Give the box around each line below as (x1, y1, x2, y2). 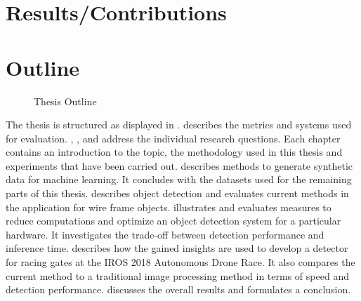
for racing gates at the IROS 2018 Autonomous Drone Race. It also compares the (6, 255, 355, 269)
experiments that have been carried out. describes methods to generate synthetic (6, 158, 353, 173)
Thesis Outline (34, 93, 97, 108)
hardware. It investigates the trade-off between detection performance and (6, 227, 324, 241)
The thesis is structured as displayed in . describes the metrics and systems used (6, 117, 352, 132)
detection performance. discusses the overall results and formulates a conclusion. (6, 282, 351, 297)
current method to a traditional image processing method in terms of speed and (6, 268, 349, 283)
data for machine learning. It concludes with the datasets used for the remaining (6, 172, 352, 187)
